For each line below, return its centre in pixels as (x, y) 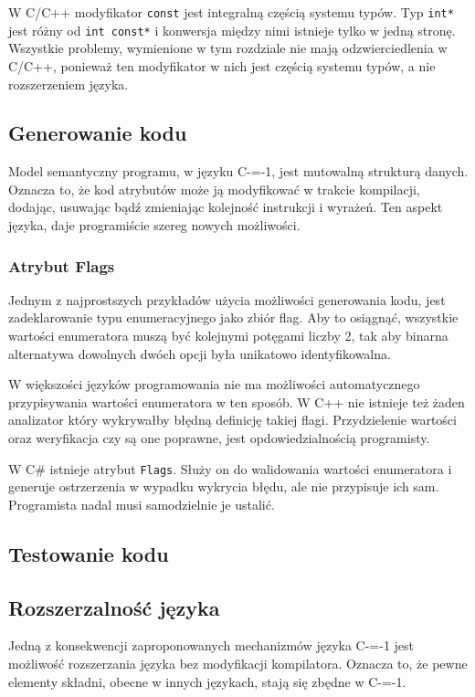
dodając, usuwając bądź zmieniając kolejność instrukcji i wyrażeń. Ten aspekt (226, 207)
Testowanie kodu (89, 553)
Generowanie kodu (98, 133)
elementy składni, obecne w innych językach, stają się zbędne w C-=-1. (207, 681)
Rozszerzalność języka (114, 607)
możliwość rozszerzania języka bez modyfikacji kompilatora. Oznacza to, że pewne (238, 664)
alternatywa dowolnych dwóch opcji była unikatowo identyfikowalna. (200, 353)
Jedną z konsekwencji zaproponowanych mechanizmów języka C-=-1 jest (211, 645)
